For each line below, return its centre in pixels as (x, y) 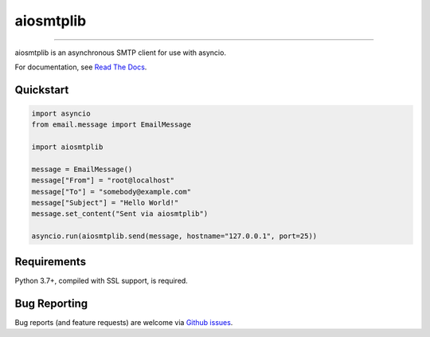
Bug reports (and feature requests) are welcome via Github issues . (124, 322)
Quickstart (42, 90)
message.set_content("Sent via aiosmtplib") (120, 214)
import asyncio (61, 113)
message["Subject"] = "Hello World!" (105, 203)
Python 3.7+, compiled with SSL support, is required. (102, 280)
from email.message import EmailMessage (111, 125)
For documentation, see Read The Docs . (81, 67)
